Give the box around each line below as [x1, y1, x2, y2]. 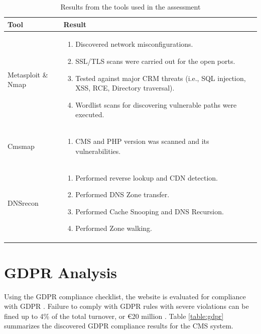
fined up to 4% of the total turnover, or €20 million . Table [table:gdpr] [4, 310, 224, 321]
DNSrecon [8, 198, 39, 208]
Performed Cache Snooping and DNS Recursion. [75, 206, 224, 216]
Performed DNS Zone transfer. [75, 189, 170, 200]
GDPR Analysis [4, 262, 117, 282]
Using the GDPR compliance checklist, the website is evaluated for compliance [4, 291, 246, 301]
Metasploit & [8, 69, 48, 79]
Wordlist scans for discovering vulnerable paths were [75, 99, 237, 110]
